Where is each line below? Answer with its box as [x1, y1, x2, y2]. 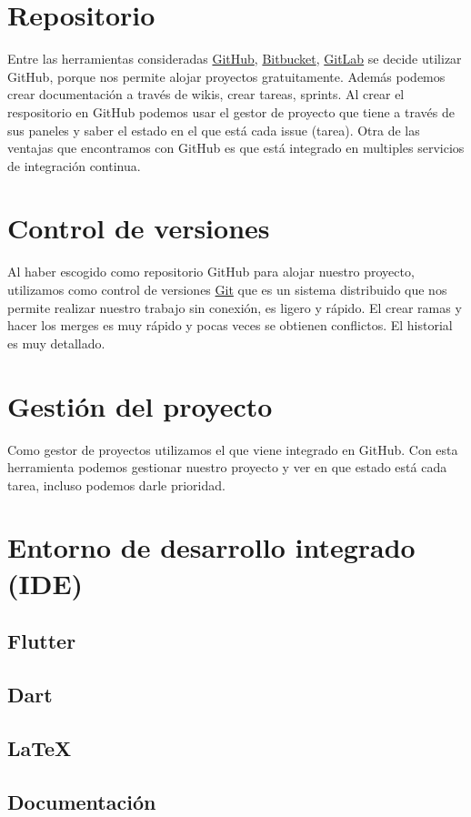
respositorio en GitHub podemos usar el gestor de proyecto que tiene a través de [7, 102, 455, 121]
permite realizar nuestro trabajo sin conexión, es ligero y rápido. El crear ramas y [7, 298, 462, 317]
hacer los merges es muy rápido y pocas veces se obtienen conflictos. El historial [7, 316, 453, 335]
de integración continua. [7, 156, 141, 175]
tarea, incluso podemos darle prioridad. [7, 475, 225, 494]
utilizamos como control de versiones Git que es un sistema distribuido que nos [7, 280, 447, 298]
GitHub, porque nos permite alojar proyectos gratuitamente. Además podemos [7, 66, 446, 86]
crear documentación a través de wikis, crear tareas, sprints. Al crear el [7, 85, 405, 104]
